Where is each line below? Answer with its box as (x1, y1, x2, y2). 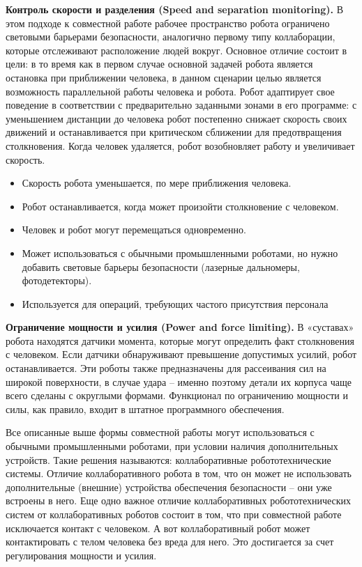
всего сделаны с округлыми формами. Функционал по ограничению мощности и (6, 388, 348, 403)
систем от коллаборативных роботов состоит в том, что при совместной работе (6, 507, 342, 521)
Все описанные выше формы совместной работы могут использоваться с (6, 425, 315, 440)
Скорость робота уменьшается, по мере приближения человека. (22, 176, 292, 190)
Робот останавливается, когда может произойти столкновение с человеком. (22, 199, 339, 213)
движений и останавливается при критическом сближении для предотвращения (6, 125, 342, 139)
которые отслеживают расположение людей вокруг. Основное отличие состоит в (6, 42, 347, 57)
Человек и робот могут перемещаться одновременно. (22, 222, 246, 237)
